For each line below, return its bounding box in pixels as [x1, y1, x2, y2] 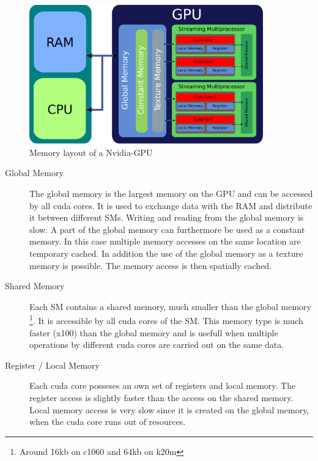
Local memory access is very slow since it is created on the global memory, [29, 403, 309, 416]
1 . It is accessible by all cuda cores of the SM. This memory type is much [29, 312, 303, 327]
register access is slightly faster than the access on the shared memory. [29, 391, 294, 404]
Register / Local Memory [5, 358, 100, 371]
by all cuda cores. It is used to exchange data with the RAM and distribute [29, 199, 312, 212]
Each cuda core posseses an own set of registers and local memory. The [29, 379, 296, 392]
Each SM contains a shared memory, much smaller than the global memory [29, 300, 312, 312]
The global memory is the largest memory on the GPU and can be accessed [29, 187, 313, 200]
